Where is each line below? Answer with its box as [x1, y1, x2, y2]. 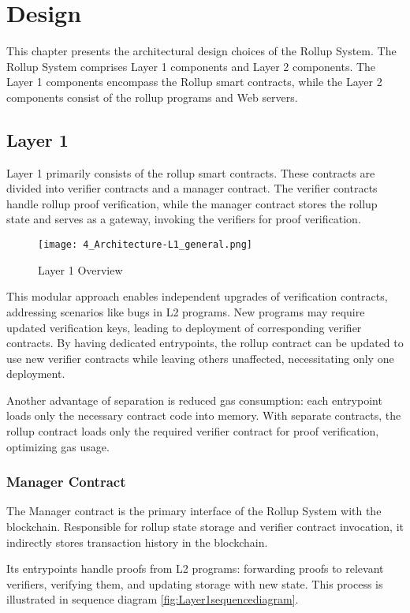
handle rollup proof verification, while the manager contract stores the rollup [6, 195, 378, 211]
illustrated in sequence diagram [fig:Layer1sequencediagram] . [6, 591, 299, 607]
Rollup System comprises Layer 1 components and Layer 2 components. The [6, 58, 376, 74]
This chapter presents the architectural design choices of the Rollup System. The [6, 43, 397, 59]
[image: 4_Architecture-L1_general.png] [38, 239, 253, 251]
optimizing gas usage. [6, 438, 110, 454]
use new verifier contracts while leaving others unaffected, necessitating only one [6, 349, 394, 366]
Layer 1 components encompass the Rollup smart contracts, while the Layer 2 [6, 73, 382, 90]
